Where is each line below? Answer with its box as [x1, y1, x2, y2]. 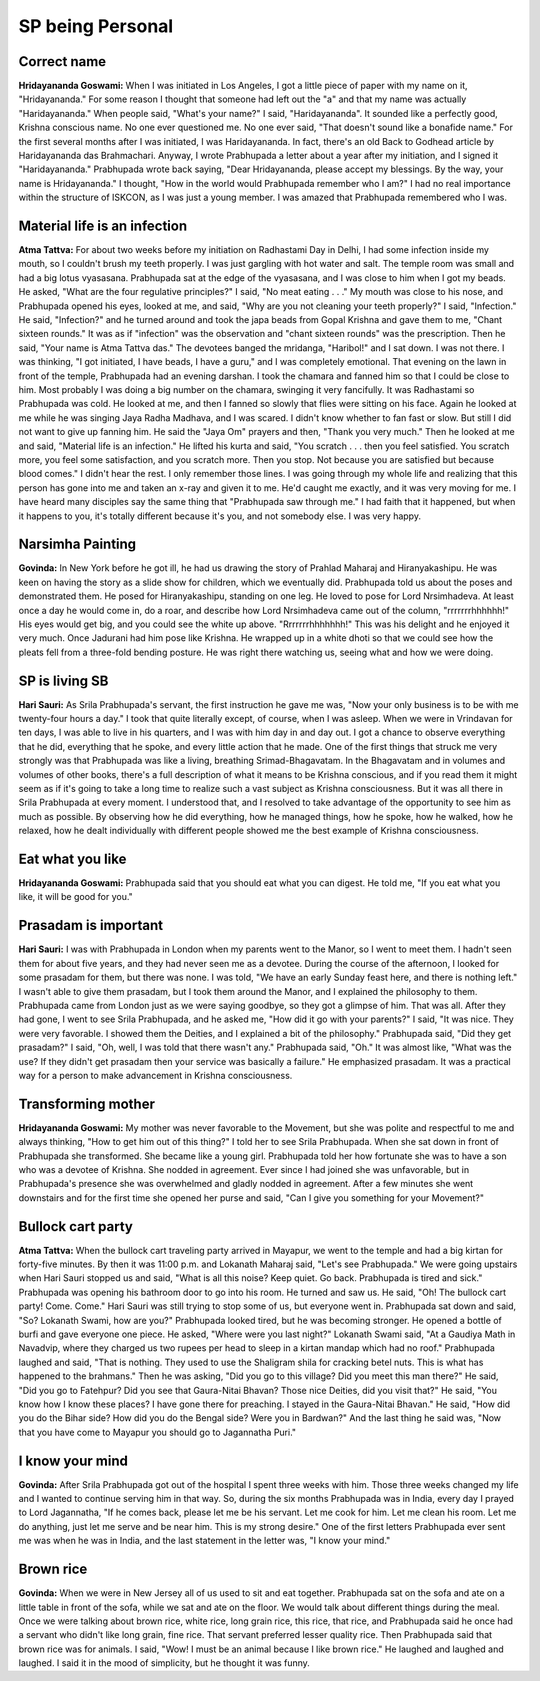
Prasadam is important [18, 917, 164, 934]
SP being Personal [18, 15, 174, 37]
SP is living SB [18, 672, 109, 689]
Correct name [18, 53, 107, 70]
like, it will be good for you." [18, 891, 134, 903]
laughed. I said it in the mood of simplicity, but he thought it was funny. [18, 1657, 310, 1669]
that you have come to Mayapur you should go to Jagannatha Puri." [18, 1426, 297, 1438]
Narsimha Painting [18, 536, 137, 553]
